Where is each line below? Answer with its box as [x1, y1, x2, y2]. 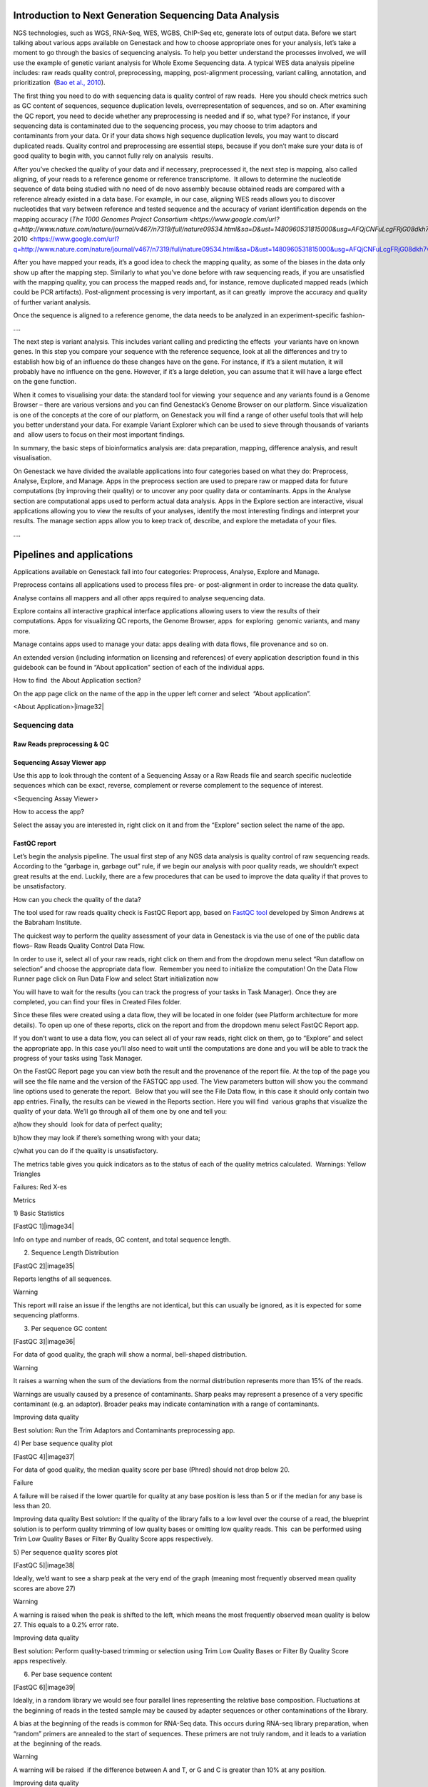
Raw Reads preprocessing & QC [13, 740, 110, 748]
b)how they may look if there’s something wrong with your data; [13, 1133, 200, 1142]
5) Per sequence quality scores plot [13, 1548, 118, 1556]
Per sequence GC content [31, 1324, 107, 1332]
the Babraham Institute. [13, 919, 82, 927]
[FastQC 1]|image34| [13, 1222, 74, 1231]
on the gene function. [13, 377, 77, 386]
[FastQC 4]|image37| [13, 1452, 76, 1461]
